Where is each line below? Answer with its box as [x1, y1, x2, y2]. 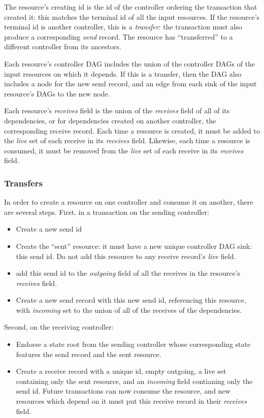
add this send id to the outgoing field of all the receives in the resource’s [16, 268, 241, 278]
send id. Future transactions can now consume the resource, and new [16, 385, 230, 396]
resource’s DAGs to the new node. [4, 88, 110, 99]
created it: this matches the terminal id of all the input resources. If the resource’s [4, 11, 260, 22]
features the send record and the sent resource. [16, 348, 161, 359]
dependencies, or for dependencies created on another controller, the [4, 115, 216, 125]
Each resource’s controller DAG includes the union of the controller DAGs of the [4, 58, 255, 69]
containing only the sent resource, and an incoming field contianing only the [16, 375, 253, 386]
